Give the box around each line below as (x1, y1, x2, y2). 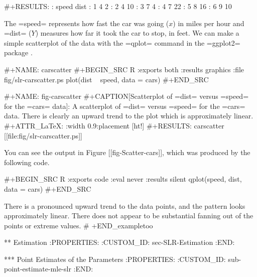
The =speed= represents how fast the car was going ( (4, 18, 169, 28)
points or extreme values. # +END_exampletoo (4, 220, 153, 230)
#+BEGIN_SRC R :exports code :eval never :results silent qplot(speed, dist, (4, 174, 242, 184)
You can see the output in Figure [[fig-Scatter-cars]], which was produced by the (4, 147, 250, 158)
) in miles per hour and (173, 18, 244, 28)
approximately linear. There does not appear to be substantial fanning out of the (4, 210, 253, 221)
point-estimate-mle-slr (4, 263, 71, 274)
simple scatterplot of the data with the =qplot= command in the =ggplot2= (4, 37, 240, 48)
